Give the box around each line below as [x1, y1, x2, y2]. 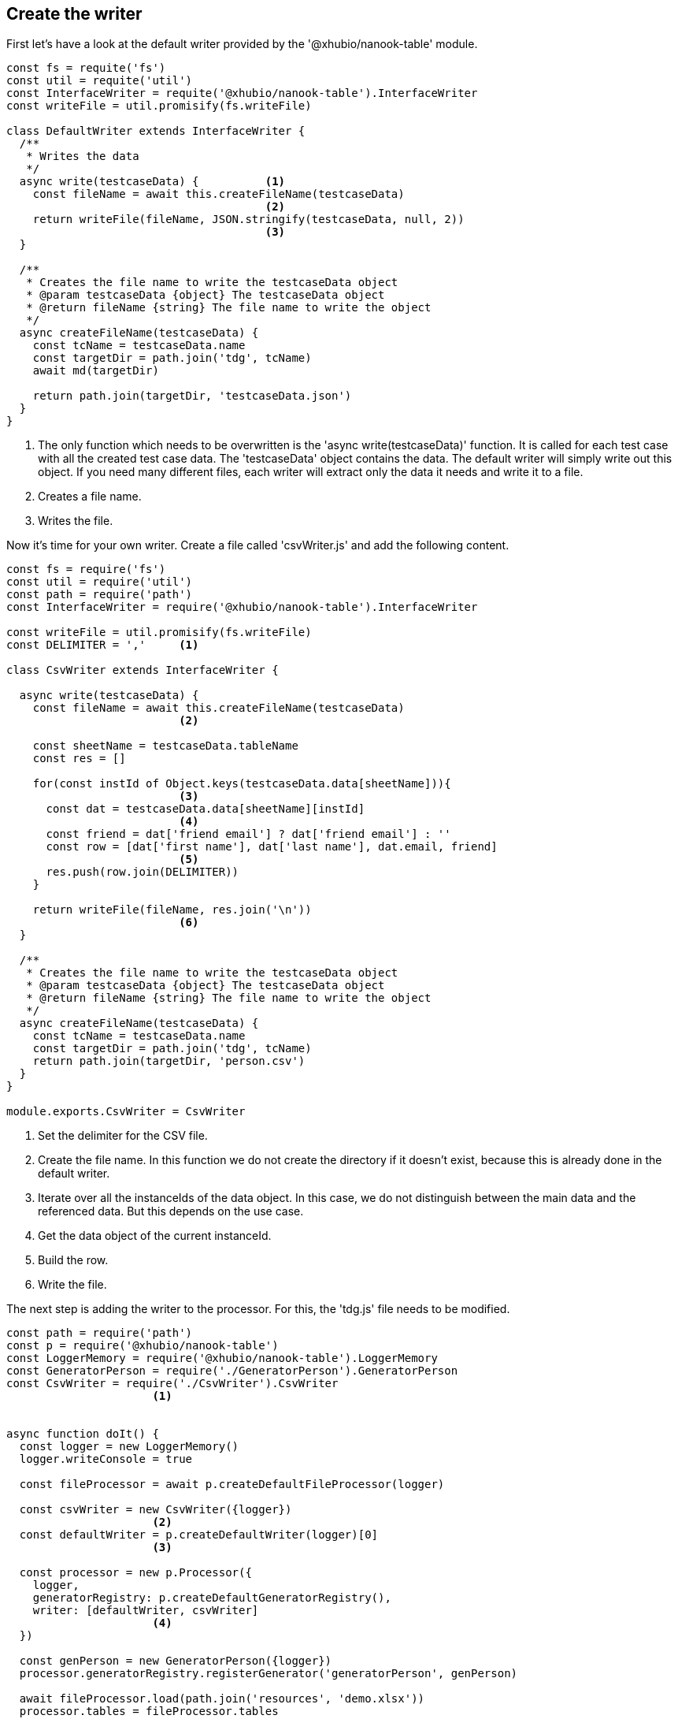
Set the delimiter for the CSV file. [38, 1129, 208, 1143]
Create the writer [6, 4, 143, 24]
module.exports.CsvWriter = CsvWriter [6, 1105, 246, 1118]
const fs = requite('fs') [6, 61, 166, 75]
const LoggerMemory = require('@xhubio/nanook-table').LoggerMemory [6, 1352, 438, 1365]
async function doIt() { [6, 1427, 159, 1441]
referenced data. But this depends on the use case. [38, 1204, 304, 1219]
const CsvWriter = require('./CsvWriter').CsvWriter [6, 1377, 339, 1390]
